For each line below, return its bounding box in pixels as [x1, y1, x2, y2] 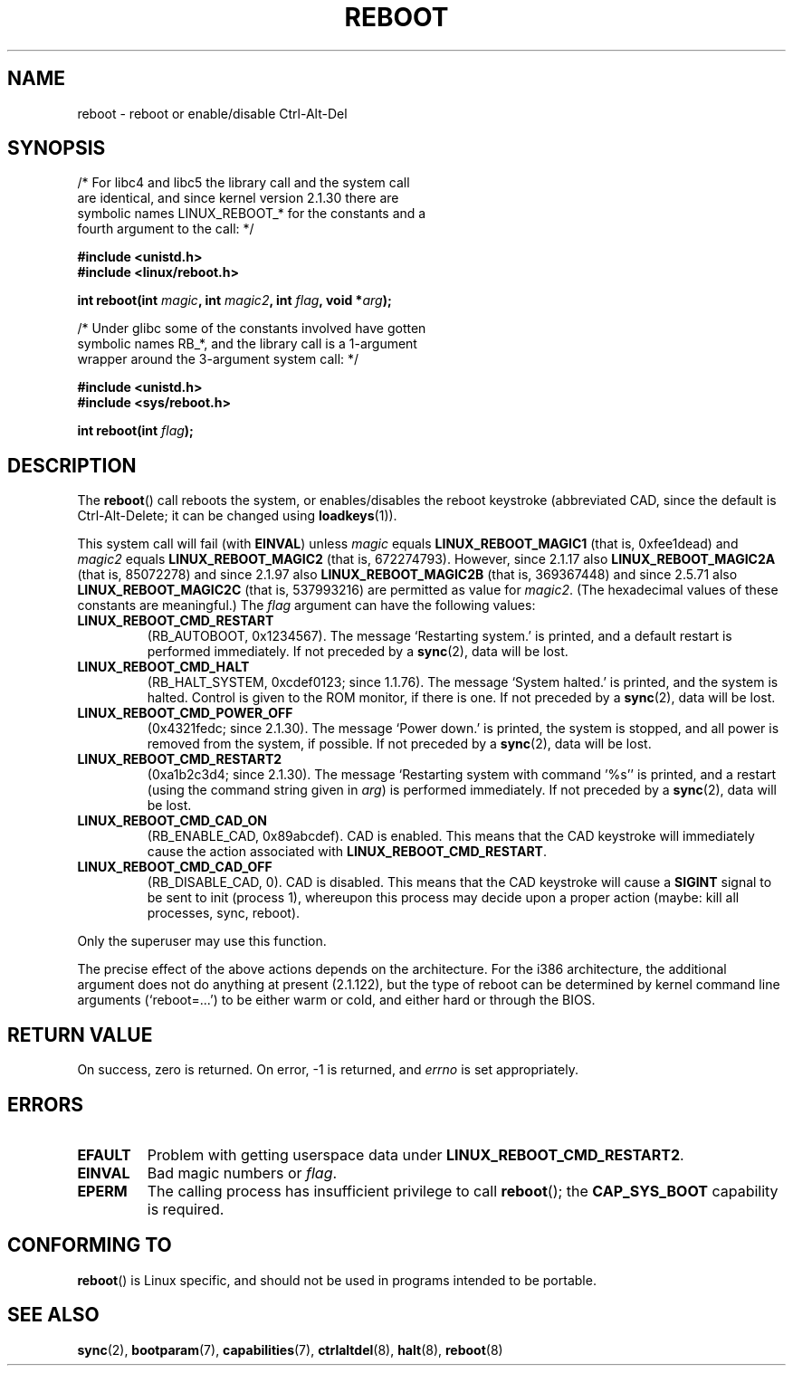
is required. [147, 1199, 225, 1218]
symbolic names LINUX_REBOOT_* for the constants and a [77, 205, 426, 222]
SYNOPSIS [7, 137, 106, 160]
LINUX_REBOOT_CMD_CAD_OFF [77, 859, 272, 875]
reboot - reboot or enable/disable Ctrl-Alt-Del [77, 105, 348, 121]
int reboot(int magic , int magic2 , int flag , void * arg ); [77, 292, 392, 309]
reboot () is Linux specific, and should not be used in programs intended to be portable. [77, 1272, 597, 1288]
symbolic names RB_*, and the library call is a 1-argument [77, 336, 417, 352]
